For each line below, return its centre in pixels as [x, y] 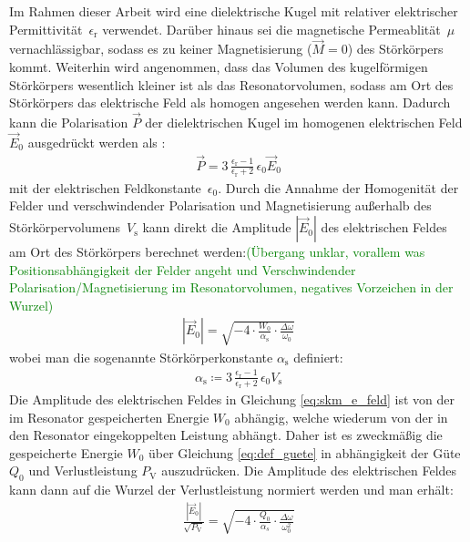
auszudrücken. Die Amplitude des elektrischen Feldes [309, 470]
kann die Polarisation [69, 122]
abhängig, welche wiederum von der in [341, 417]
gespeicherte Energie [66, 452]
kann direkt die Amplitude [217, 227]
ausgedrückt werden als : [97, 142]
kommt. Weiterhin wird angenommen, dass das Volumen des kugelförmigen [219, 66]
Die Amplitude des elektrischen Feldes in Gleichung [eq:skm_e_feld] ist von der [232, 399]
